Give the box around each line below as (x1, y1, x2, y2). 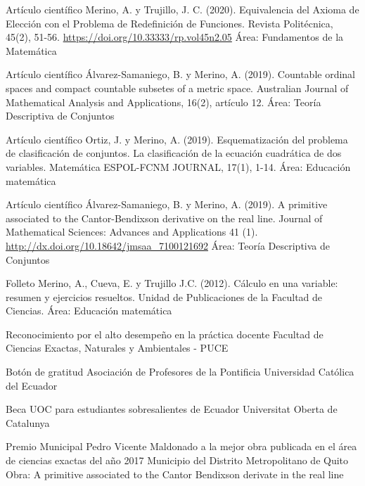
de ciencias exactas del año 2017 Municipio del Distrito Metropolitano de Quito (6, 453, 349, 468)
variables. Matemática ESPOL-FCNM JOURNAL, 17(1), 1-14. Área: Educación (6, 159, 351, 174)
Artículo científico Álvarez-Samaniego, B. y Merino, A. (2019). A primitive (6, 197, 328, 212)
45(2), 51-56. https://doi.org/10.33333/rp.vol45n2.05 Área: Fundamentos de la (6, 30, 344, 44)
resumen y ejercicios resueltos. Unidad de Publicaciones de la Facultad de (6, 289, 323, 304)
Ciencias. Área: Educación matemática (6, 303, 172, 318)
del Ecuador (6, 378, 58, 392)
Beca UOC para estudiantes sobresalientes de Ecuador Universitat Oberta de (6, 402, 338, 416)
